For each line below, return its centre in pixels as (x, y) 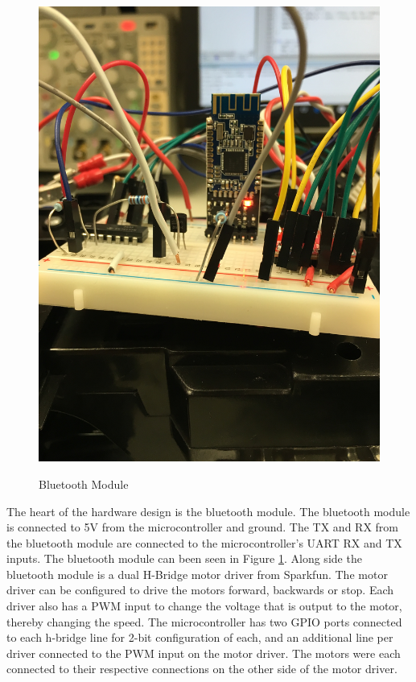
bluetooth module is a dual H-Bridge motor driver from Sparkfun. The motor (197, 574)
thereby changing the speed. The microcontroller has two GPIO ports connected (204, 621)
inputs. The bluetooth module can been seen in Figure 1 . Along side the (184, 558)
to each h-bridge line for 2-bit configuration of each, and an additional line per (200, 637)
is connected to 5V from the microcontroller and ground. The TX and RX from (203, 527)
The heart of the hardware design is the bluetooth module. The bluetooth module (208, 511)
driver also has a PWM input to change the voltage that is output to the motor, (204, 606)
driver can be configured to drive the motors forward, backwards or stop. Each (200, 590)
